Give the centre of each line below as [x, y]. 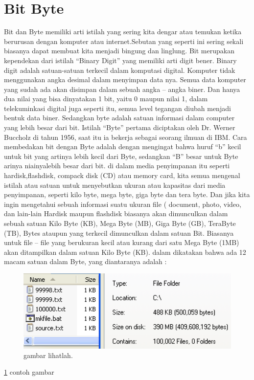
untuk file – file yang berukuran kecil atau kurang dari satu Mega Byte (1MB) [122, 242]
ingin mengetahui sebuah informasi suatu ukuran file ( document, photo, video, [123, 204]
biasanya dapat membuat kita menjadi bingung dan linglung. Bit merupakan [119, 51]
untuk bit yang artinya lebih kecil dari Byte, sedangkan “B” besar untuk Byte [121, 156]
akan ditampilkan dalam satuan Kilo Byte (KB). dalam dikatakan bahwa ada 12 [125, 252]
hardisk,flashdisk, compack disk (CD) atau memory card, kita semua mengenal [122, 175]
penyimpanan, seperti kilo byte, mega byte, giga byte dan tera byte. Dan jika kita [127, 194]
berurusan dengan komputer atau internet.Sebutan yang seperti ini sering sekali [124, 41]
